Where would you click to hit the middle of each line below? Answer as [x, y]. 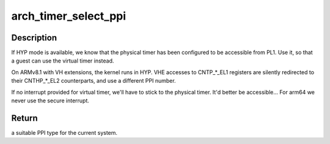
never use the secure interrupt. [50, 100]
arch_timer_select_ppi [69, 16]
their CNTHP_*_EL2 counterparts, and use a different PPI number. [94, 81]
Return [24, 118]
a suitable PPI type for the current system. [64, 132]
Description [34, 38]
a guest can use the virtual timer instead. [63, 61]
